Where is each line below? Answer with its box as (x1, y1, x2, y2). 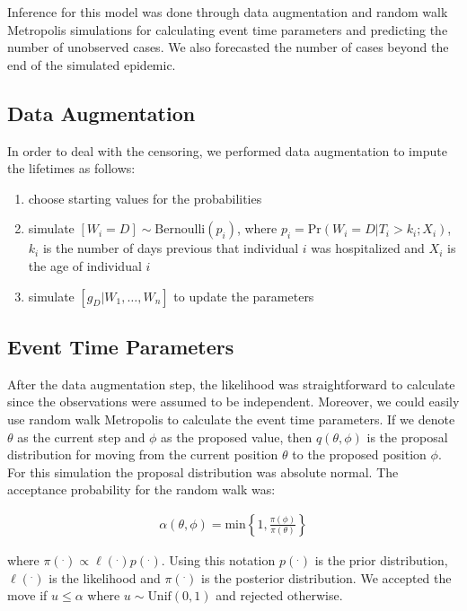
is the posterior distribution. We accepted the (201, 568, 452, 587)
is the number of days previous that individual (42, 239, 299, 257)
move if (7, 586, 48, 605)
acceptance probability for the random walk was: (7, 480, 276, 499)
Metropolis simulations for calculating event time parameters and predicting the (7, 20, 448, 39)
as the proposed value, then (161, 427, 313, 446)
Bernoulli (154, 223, 206, 237)
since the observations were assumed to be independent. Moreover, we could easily (7, 392, 460, 411)
